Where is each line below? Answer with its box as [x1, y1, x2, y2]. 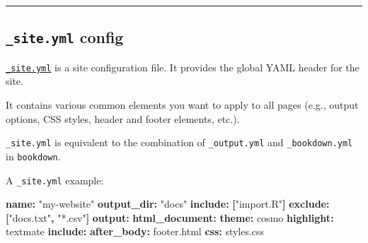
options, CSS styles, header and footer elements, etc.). [6, 111, 240, 126]
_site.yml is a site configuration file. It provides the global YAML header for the [6, 59, 360, 74]
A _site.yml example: [6, 172, 104, 187]
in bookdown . [6, 148, 61, 163]
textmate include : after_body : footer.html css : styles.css [6, 224, 265, 239]
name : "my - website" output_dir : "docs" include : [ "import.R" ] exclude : [6, 196, 330, 211]
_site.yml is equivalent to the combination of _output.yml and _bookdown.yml [6, 135, 353, 150]
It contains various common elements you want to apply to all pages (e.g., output [6, 97, 359, 112]
